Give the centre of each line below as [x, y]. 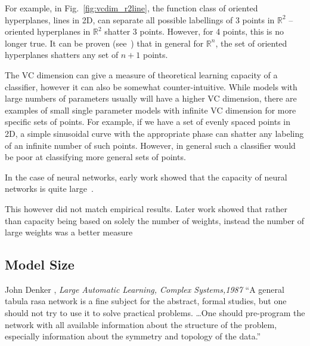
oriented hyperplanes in [48, 31]
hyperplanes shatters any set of [62, 55]
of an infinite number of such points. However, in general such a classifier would [150, 145]
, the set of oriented [251, 43]
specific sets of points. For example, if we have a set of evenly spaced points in [148, 122]
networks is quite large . [49, 189]
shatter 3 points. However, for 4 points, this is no [194, 31]
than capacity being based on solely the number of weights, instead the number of [155, 220]
